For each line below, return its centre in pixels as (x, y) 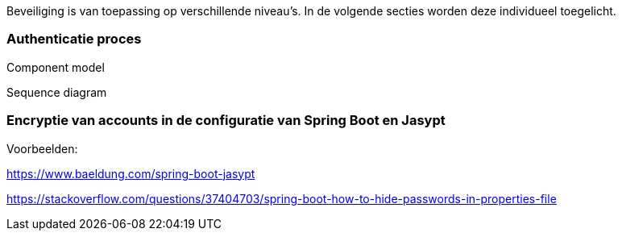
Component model (56, 67)
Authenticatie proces (74, 39)
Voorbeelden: (42, 148)
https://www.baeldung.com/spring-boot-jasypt (131, 173)
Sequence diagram (57, 92)
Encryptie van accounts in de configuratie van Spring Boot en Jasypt (226, 121)
